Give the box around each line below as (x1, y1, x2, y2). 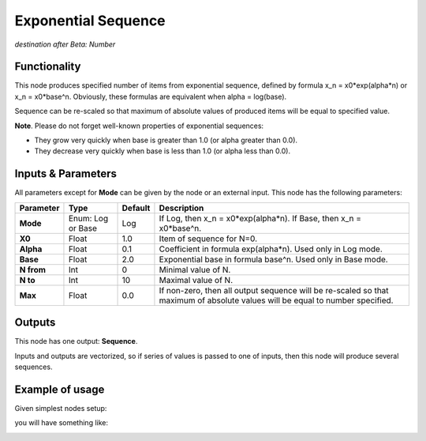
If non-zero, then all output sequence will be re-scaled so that (159, 285, 390, 296)
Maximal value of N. (159, 274, 234, 285)
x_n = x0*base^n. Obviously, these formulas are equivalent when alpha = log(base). (14, 92, 287, 101)
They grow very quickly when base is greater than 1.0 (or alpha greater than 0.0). (34, 135, 298, 145)
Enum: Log (68, 213, 109, 224)
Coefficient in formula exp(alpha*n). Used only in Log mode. (159, 243, 383, 254)
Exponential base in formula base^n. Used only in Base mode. (159, 254, 388, 265)
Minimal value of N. (159, 264, 231, 275)
